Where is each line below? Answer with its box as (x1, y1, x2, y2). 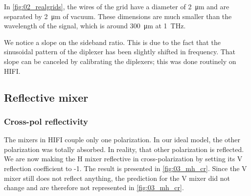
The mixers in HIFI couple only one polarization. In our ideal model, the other (4, 134, 241, 145)
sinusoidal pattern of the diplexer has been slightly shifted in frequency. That (4, 46, 236, 57)
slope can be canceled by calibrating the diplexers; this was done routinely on (4, 56, 236, 66)
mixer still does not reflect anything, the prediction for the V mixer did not (4, 173, 230, 183)
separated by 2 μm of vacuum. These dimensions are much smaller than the (4, 11, 232, 21)
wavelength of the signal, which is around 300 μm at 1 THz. (4, 21, 186, 31)
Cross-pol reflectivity (4, 115, 88, 127)
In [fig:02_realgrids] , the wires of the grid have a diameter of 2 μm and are (4, 1, 229, 11)
